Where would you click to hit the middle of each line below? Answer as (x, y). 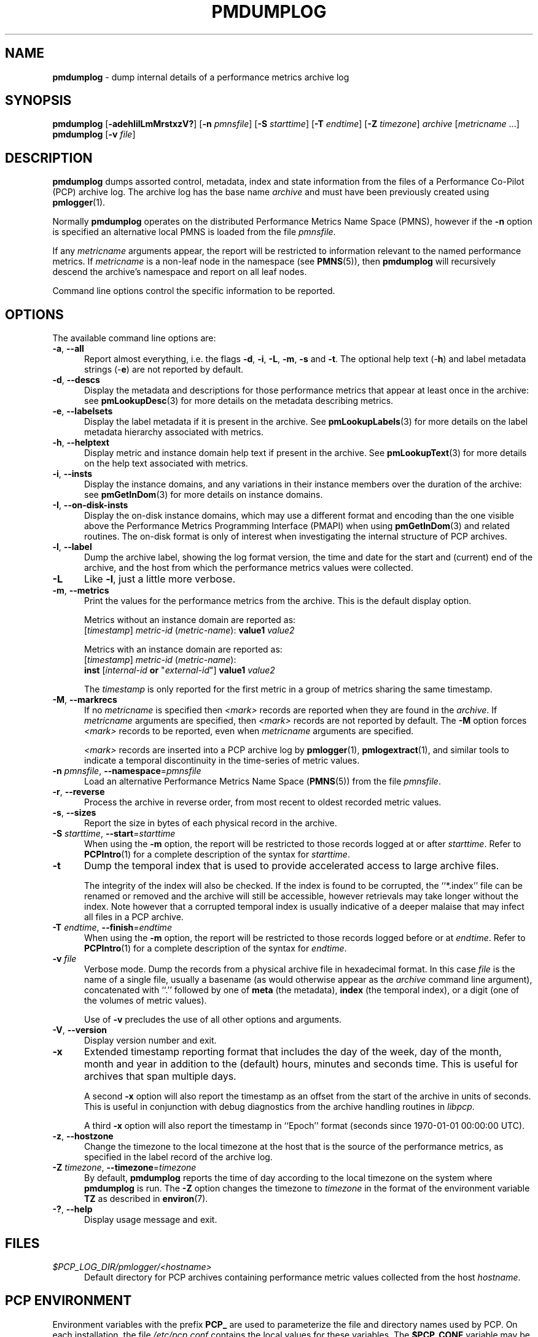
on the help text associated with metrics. (166, 463)
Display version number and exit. (150, 1041)
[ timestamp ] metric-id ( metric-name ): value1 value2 (189, 630)
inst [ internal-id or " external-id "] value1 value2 (180, 670)
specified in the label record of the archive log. (178, 1157)
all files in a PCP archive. (134, 917)
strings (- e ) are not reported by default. (164, 370)
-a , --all (68, 349)
